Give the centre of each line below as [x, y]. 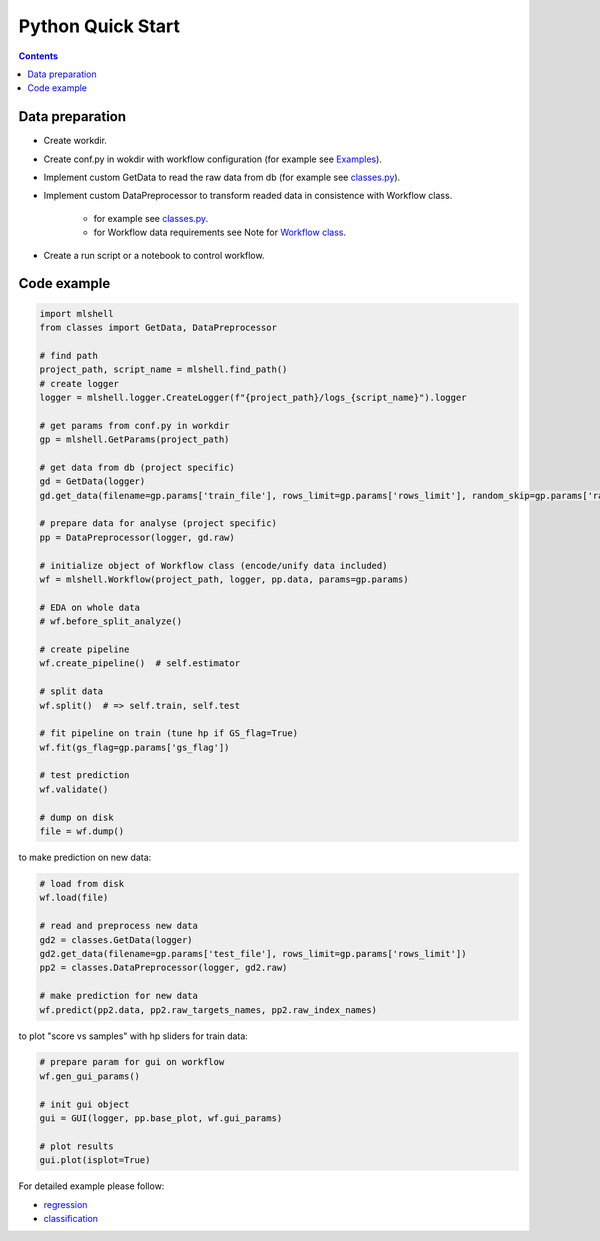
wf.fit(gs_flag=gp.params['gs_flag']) [134, 747]
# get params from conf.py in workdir [134, 425]
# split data [71, 691]
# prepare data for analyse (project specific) [158, 523]
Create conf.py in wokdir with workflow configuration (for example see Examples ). [212, 159]
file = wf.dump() [82, 831]
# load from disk [82, 883]
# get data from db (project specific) [137, 467]
